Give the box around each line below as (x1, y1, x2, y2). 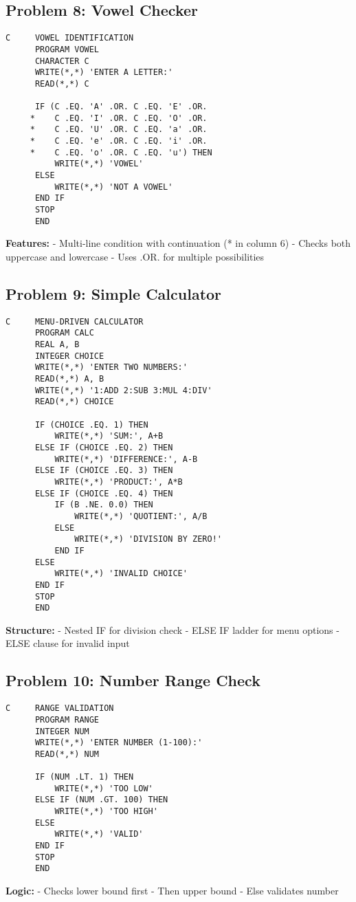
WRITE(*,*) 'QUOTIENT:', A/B (74, 511, 208, 521)
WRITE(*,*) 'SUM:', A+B (54, 431, 164, 441)
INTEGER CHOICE (34, 351, 104, 361)
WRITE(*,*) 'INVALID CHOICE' (54, 569, 188, 579)
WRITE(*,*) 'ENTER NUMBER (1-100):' (34, 738, 203, 748)
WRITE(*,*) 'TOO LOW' (54, 783, 153, 793)
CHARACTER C (34, 56, 89, 66)
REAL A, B (34, 340, 80, 350)
